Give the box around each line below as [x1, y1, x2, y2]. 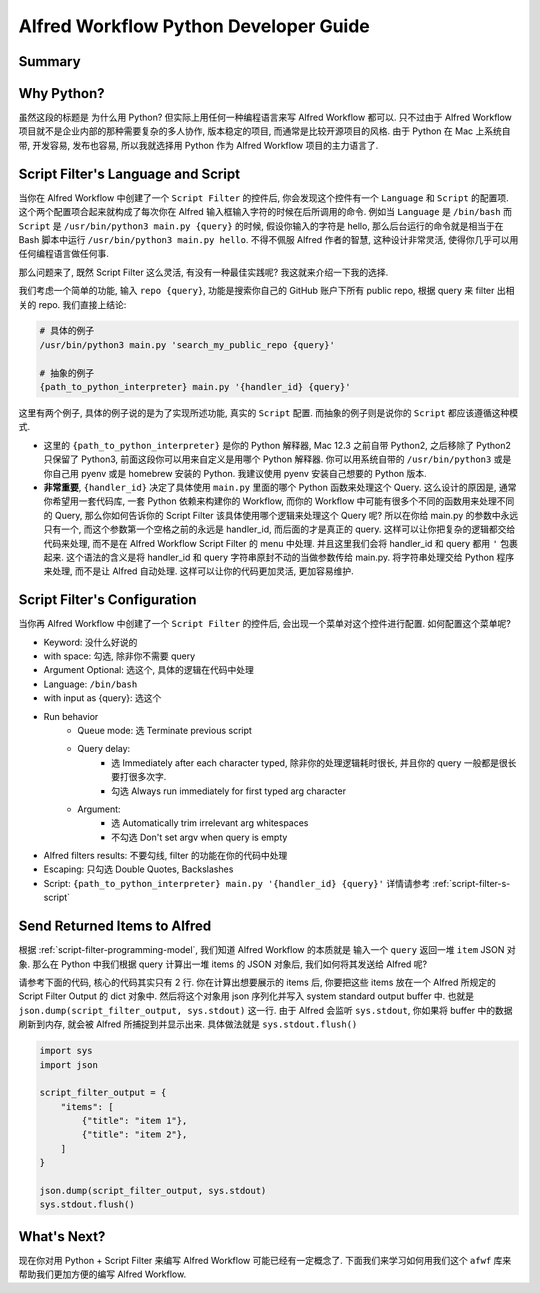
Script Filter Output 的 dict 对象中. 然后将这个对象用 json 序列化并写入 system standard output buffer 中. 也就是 [18, 990, 475, 1002]
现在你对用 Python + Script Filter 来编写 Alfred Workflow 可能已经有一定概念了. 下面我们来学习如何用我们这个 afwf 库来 [18, 1254, 512, 1266]
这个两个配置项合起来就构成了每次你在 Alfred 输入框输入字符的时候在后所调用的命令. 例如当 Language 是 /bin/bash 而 [18, 206, 512, 218]
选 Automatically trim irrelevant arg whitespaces [111, 817, 309, 829]
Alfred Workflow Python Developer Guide [18, 15, 370, 37]
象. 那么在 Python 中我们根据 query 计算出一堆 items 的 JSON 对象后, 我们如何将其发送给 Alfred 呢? [18, 958, 428, 970]
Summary [18, 53, 81, 70]
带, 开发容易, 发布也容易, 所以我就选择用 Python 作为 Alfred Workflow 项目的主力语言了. [18, 139, 379, 151]
